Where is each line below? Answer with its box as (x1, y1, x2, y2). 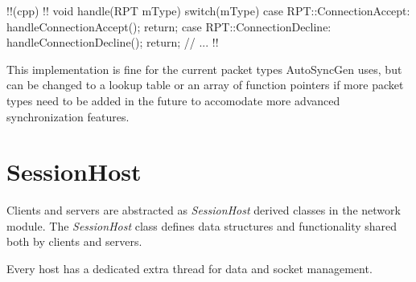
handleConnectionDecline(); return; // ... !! (6, 34, 219, 51)
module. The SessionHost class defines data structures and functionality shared (6, 217, 397, 234)
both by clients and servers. (6, 233, 142, 250)
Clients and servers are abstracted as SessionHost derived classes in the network (6, 202, 401, 219)
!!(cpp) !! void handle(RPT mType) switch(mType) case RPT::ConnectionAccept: (6, 2, 410, 18)
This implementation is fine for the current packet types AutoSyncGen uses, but (6, 60, 402, 77)
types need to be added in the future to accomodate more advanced (6, 92, 340, 108)
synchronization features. (6, 108, 130, 125)
